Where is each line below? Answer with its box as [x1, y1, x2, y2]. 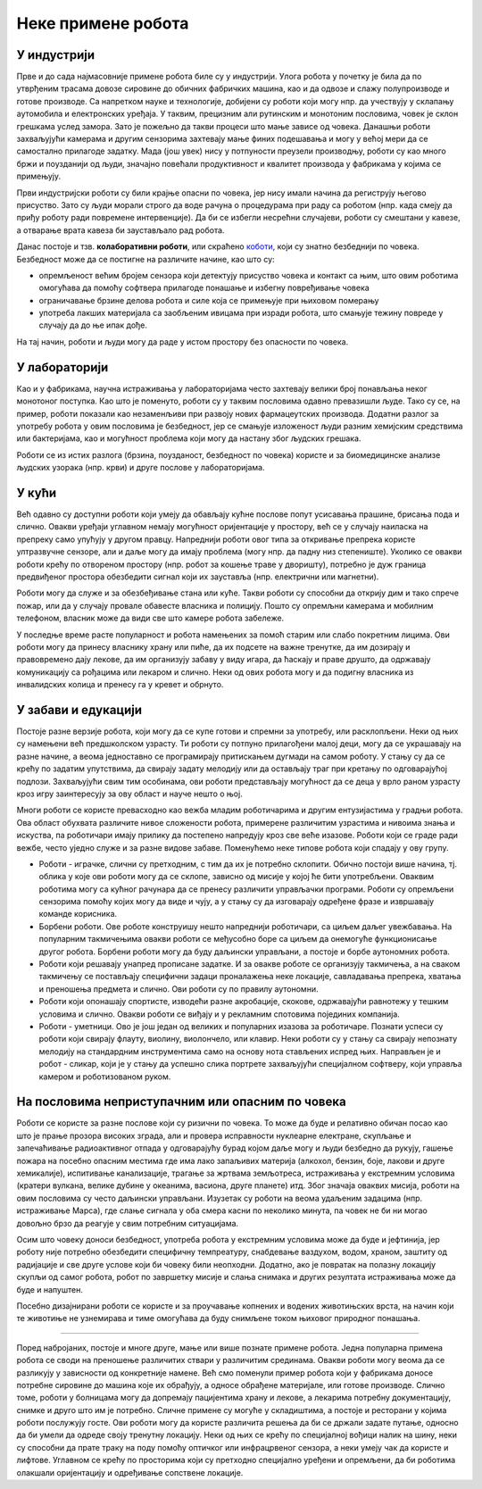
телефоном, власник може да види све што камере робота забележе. [16, 612, 285, 624]
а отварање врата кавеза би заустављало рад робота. [16, 224, 225, 236]
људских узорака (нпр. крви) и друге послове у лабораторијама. [16, 462, 265, 473]
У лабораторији [16, 360, 109, 375]
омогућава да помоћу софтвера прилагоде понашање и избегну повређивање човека [38, 282, 370, 294]
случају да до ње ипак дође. [38, 320, 147, 330]
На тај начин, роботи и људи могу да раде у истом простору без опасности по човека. [16, 336, 349, 347]
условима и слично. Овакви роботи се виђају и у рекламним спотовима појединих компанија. [38, 1009, 401, 1019]
